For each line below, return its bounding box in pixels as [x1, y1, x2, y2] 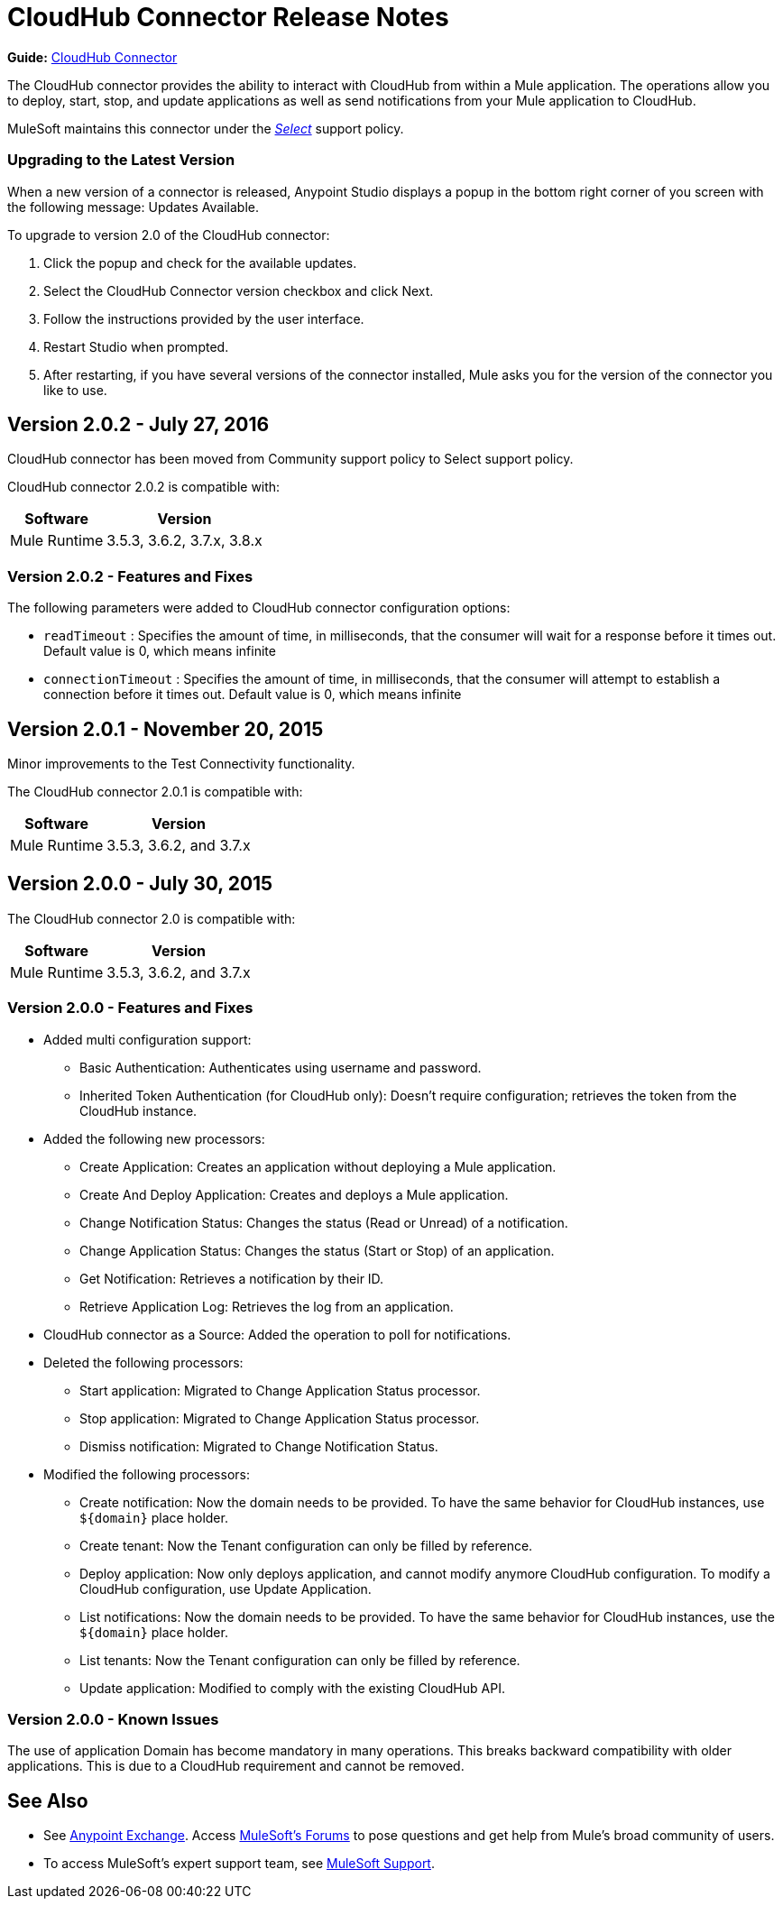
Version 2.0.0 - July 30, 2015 [7, 872, 273, 896]
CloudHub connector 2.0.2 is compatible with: [7, 479, 281, 495]
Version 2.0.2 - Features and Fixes [7, 566, 253, 585]
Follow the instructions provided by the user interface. [43, 310, 364, 327]
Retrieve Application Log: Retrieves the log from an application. [79, 1298, 454, 1314]
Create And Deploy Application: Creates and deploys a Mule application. [79, 1186, 509, 1202]
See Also [7, 1789, 88, 1812]
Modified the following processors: [43, 1466, 250, 1482]
